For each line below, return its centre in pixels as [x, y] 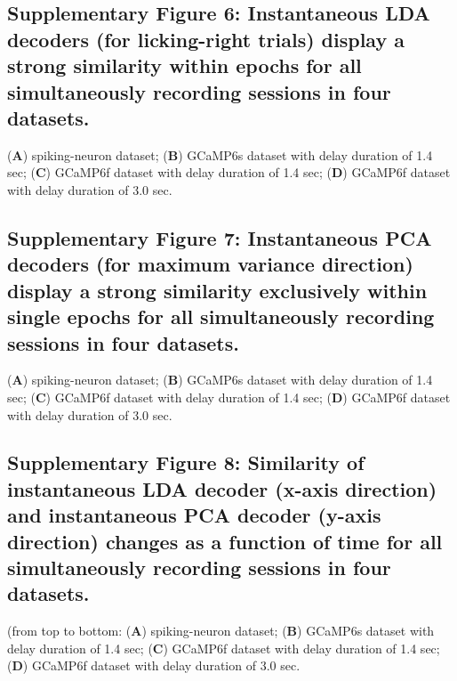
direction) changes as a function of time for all [225, 541]
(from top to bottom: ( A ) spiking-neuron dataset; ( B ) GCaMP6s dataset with [221, 631]
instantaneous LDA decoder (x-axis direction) [222, 488]
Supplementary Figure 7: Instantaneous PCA [220, 237]
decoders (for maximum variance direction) [210, 264]
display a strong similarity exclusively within [217, 290]
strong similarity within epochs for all [184, 65]
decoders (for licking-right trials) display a [206, 39]
